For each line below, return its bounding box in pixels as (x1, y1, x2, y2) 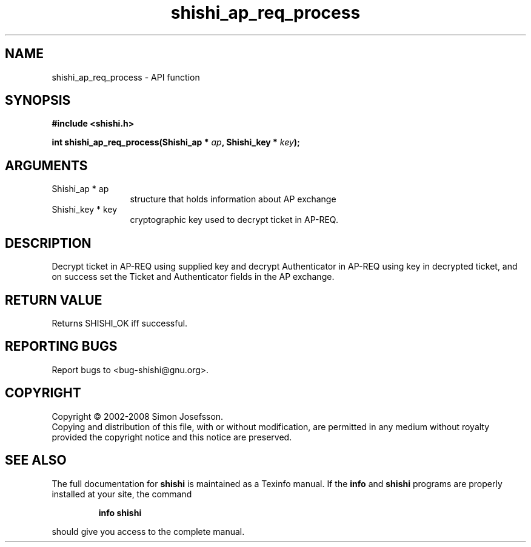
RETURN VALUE (5, 292, 102, 308)
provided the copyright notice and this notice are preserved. (52, 431, 292, 442)
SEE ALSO (5, 453, 67, 468)
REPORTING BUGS (5, 339, 118, 354)
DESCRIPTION (5, 235, 92, 251)
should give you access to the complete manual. (52, 526, 245, 537)
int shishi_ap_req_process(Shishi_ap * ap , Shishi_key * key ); (52, 137, 300, 148)
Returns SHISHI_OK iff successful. (52, 317, 188, 328)
